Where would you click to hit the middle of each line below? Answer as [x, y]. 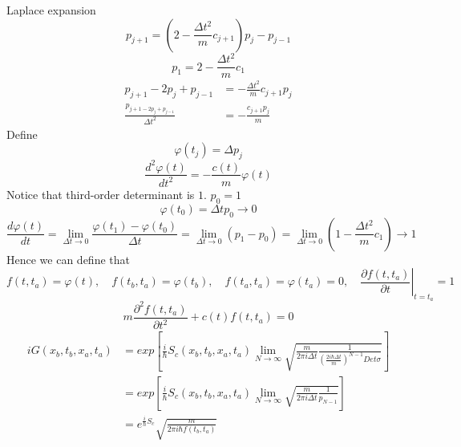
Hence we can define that [68, 259]
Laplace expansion [51, 10]
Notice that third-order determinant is [101, 194]
